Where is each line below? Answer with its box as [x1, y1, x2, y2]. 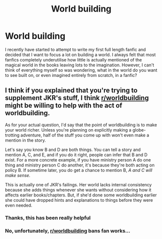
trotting [5, 132, 20, 138]
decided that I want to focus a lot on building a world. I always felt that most [5, 52, 156, 58]
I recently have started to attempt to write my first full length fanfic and [5, 46, 146, 52]
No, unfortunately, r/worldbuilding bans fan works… [5, 227, 131, 234]
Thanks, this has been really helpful [5, 214, 91, 221]
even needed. [5, 202, 32, 208]
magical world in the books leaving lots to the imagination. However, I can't [5, 62, 154, 68]
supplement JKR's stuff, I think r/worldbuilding [5, 94, 149, 102]
